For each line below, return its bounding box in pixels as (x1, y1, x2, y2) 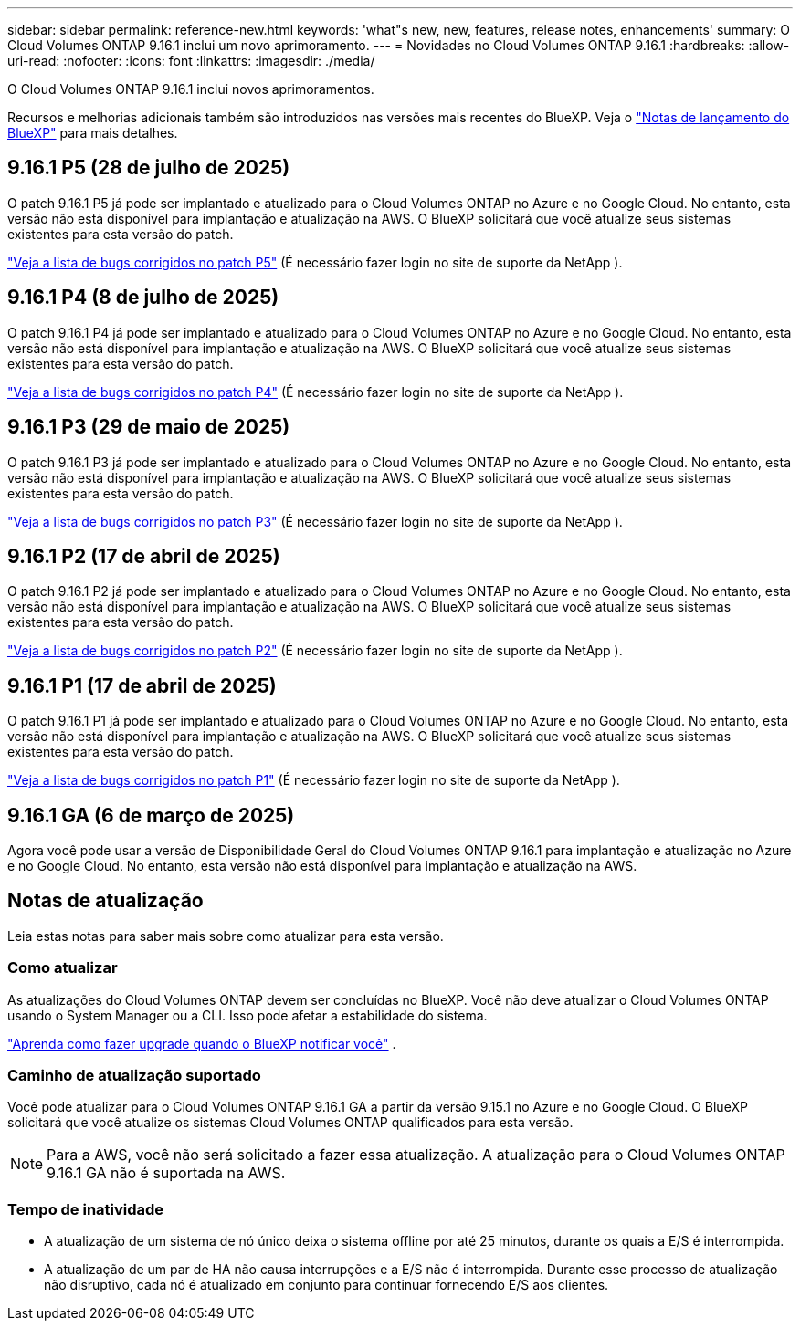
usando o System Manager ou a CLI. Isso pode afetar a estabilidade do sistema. (7, 1007, 488, 1023)
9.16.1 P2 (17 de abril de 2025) (7, 544, 280, 568)
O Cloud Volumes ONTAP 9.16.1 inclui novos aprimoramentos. (7, 81, 374, 97)
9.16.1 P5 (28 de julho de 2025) (7, 156, 290, 180)
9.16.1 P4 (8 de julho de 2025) (7, 286, 279, 309)
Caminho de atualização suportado (7, 1066, 261, 1085)
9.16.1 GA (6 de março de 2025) (7, 803, 295, 827)
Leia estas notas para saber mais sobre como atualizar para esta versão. (7, 927, 444, 944)
